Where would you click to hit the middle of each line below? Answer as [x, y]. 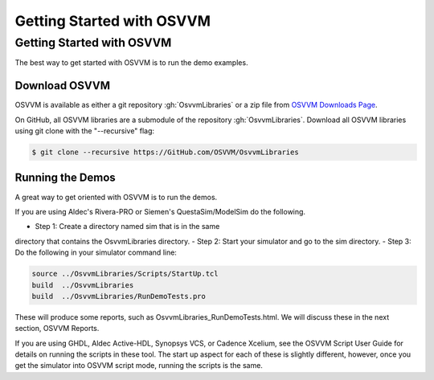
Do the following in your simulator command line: [96, 252]
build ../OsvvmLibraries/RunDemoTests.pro [119, 296]
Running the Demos [65, 178]
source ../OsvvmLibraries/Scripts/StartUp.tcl [125, 274]
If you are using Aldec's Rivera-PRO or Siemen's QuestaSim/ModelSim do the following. [160, 211]
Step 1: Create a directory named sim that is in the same [127, 227]
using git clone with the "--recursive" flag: [85, 131]
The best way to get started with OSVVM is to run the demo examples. [131, 63]
